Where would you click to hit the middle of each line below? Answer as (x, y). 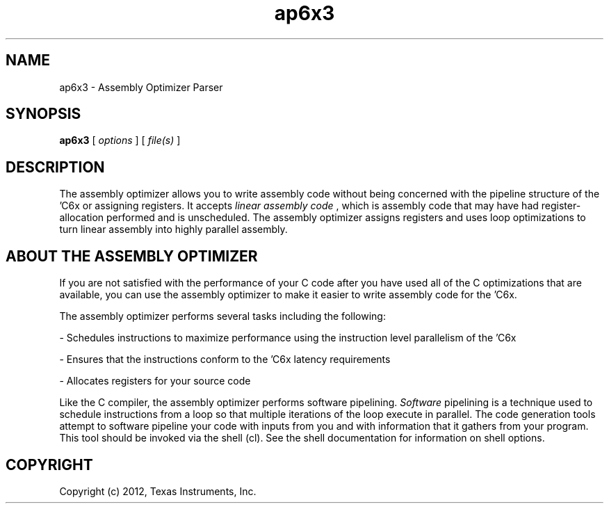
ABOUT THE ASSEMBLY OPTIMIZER (132, 256)
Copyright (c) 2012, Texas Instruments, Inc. (158, 491)
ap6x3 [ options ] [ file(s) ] (120, 140)
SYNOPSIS (43, 114)
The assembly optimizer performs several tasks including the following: (222, 316)
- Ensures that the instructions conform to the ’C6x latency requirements (225, 359)
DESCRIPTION (55, 167)
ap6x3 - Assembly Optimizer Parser (141, 87)
